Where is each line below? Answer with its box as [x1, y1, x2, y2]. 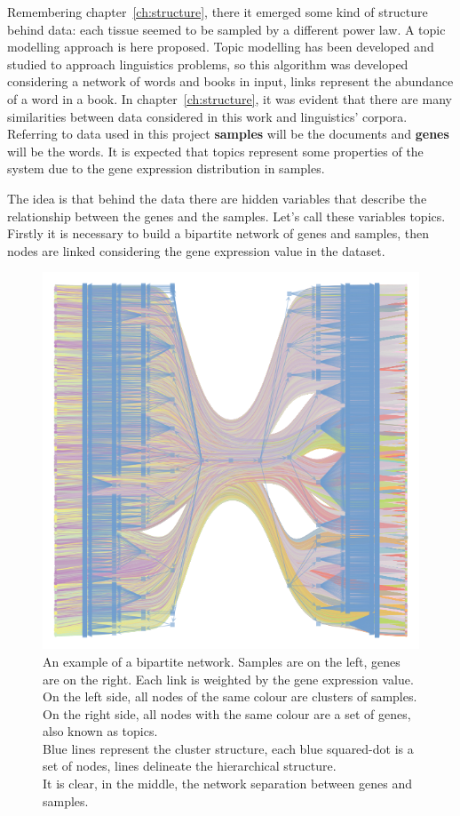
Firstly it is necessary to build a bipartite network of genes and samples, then [7, 224, 429, 243]
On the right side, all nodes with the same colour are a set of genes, [43, 704, 411, 723]
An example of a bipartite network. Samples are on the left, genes [43, 652, 401, 670]
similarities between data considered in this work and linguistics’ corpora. [7, 107, 408, 125]
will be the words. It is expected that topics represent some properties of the [7, 141, 424, 160]
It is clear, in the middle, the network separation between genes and [43, 774, 413, 793]
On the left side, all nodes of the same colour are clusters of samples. [43, 687, 417, 706]
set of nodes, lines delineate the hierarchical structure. [43, 756, 337, 775]
